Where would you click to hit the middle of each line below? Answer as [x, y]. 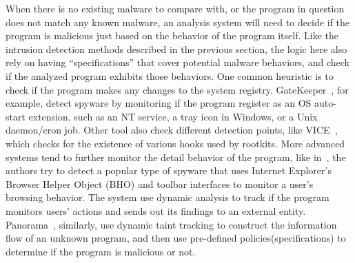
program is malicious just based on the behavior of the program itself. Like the [172, 35]
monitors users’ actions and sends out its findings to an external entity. [156, 210]
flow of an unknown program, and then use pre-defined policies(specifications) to [176, 238]
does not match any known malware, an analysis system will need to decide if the [177, 22]
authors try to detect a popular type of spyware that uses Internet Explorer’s [169, 170]
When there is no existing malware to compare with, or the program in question [175, 8]
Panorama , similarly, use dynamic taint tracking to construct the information [171, 224]
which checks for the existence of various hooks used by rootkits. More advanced [175, 143]
